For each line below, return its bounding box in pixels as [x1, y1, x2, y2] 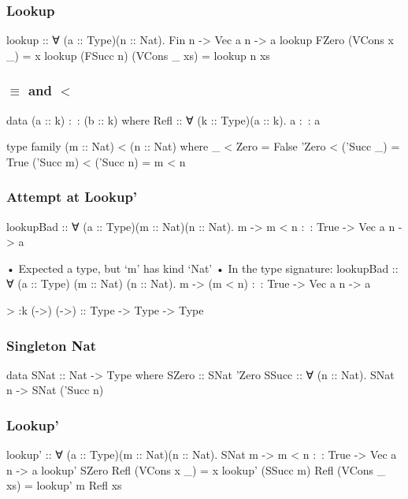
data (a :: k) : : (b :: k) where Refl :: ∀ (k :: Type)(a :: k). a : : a [6, 111, 321, 128]
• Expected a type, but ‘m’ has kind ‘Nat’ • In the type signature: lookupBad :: [6, 259, 399, 276]
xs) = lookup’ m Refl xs [6, 477, 122, 493]
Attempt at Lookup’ [6, 187, 138, 207]
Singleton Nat [6, 335, 96, 355]
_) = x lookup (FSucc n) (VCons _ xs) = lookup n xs [6, 47, 270, 63]
